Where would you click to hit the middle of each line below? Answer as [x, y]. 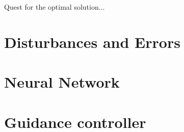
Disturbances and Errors [92, 42]
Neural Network [62, 82]
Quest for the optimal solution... [55, 7]
